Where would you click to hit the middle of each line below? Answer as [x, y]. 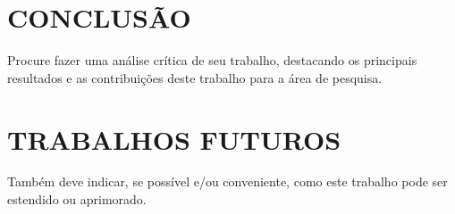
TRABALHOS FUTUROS [174, 139]
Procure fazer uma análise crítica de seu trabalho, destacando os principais [212, 60]
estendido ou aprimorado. [77, 199]
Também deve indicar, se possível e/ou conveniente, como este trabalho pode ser [227, 181]
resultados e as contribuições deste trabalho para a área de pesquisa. [195, 77]
